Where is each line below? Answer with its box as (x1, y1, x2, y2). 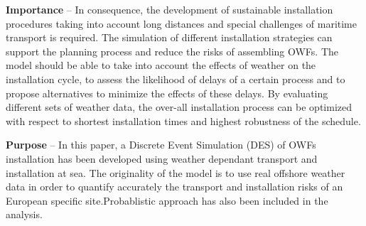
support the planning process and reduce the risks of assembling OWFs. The (6, 43, 339, 58)
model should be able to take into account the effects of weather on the (6, 58, 316, 72)
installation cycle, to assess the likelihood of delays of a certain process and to (6, 71, 345, 86)
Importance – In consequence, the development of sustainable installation (6, 2, 333, 16)
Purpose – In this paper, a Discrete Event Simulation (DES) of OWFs (6, 137, 316, 152)
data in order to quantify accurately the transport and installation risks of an (6, 179, 343, 194)
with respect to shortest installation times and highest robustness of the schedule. (6, 113, 361, 128)
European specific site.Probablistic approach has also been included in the (6, 193, 328, 208)
